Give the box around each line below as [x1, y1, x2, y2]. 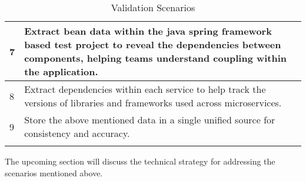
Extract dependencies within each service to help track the [24, 82, 266, 96]
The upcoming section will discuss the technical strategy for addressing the [5, 155, 275, 167]
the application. [24, 65, 98, 78]
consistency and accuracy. [24, 126, 130, 140]
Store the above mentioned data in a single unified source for [24, 113, 275, 126]
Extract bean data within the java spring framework [24, 24, 272, 38]
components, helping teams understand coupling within [24, 51, 287, 65]
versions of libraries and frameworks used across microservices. [24, 96, 282, 109]
